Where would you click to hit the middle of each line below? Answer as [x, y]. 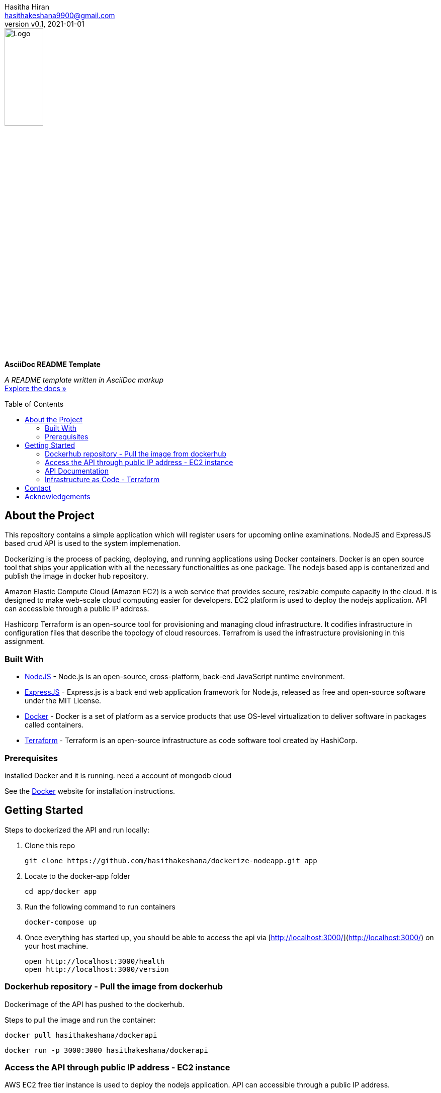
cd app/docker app [61, 891]
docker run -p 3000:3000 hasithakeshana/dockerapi [106, 1050]
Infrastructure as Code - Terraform [102, 479]
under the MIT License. [63, 701]
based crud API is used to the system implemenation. [93, 543]
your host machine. [57, 946]
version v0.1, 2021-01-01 [45, 24]
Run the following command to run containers [100, 906]
